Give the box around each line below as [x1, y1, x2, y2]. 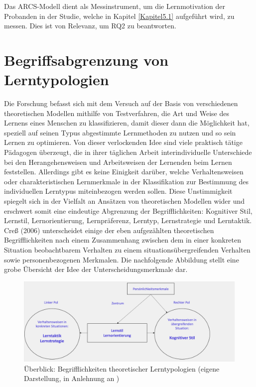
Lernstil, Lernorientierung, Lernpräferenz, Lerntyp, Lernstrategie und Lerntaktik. [4, 215, 252, 226]
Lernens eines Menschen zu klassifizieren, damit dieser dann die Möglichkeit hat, [4, 118, 250, 128]
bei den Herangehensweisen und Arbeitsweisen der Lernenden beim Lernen [4, 156, 232, 167]
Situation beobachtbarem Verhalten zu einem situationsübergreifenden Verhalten [4, 245, 251, 255]
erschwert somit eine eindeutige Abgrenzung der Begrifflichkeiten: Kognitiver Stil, [4, 205, 253, 216]
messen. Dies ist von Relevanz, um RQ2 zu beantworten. [4, 20, 176, 31]
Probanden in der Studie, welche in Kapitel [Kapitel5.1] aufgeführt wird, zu [4, 10, 235, 21]
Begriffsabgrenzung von [4, 49, 169, 70]
